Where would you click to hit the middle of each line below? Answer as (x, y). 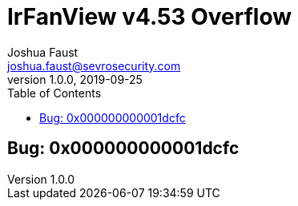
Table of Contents (54, 93)
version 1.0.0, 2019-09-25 (75, 79)
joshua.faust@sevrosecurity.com (94, 65)
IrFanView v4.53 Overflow (150, 17)
